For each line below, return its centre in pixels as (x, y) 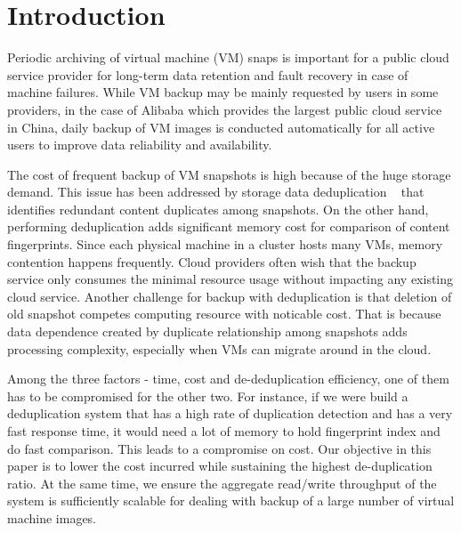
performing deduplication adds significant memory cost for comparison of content (229, 226)
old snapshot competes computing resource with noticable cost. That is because (224, 314)
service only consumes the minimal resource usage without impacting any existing (230, 279)
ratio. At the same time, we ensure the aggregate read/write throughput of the (222, 483)
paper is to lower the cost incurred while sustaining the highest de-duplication (220, 466)
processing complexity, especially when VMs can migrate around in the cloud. (219, 348)
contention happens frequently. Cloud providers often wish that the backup (212, 261)
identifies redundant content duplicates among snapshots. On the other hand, (218, 209)
